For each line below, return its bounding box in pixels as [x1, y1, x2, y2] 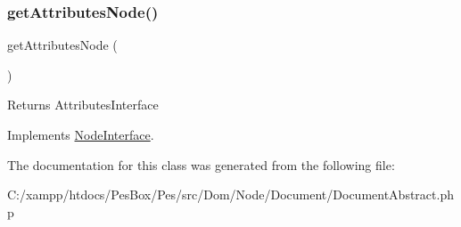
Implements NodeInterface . [7, 126, 154, 143]
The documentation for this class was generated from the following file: [7, 155, 395, 174]
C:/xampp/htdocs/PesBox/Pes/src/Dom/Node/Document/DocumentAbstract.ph [7, 185, 454, 204]
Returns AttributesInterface [7, 95, 159, 114]
